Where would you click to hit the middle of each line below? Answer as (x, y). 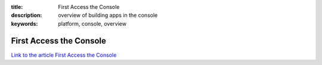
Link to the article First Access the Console (64, 55)
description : (27, 16)
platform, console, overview (92, 23)
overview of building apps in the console (108, 16)
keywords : (24, 23)
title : (17, 7)
